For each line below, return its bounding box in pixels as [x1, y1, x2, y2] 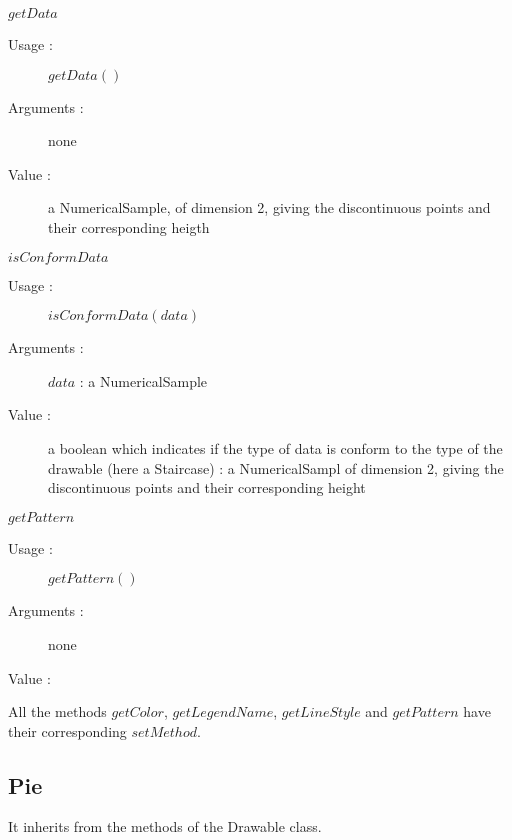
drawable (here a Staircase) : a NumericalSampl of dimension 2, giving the [48, 457, 504, 478]
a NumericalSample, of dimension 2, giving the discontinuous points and [48, 197, 491, 218]
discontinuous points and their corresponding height [48, 477, 366, 498]
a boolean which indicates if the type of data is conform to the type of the [48, 437, 503, 458]
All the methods [8, 701, 107, 722]
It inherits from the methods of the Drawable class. [8, 816, 322, 837]
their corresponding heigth [48, 216, 210, 237]
